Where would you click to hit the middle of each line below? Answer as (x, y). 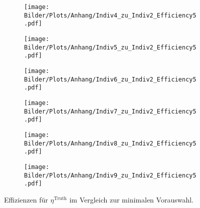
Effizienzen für (26, 199)
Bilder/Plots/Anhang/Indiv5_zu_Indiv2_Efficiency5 (110, 47)
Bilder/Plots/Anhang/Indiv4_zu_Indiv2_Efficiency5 (110, 15)
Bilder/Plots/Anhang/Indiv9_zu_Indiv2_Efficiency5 (110, 175)
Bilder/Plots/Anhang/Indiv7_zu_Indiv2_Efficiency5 (110, 111)
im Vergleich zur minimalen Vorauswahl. (131, 199)
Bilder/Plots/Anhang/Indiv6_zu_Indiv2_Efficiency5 (110, 79)
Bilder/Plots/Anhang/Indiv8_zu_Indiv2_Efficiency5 (110, 143)
